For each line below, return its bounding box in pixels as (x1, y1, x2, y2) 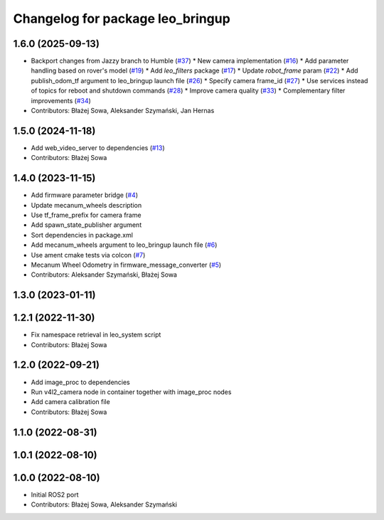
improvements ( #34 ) (31, 96, 92, 105)
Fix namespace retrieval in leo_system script (31, 331, 161, 339)
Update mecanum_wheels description (31, 201, 142, 209)
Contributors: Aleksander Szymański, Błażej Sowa (31, 270, 178, 279)
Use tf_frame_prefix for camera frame (31, 211, 142, 219)
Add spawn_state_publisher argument (31, 221, 142, 229)
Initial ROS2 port (31, 490, 79, 499)
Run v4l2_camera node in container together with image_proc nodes (31, 388, 232, 396)
